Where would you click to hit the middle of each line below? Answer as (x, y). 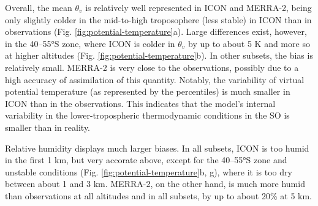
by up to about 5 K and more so (249, 43)
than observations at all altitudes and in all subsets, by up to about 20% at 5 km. (159, 195)
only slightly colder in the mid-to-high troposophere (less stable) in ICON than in (158, 19)
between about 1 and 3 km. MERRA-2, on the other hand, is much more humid (155, 184)
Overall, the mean (39, 7)
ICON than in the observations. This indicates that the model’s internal (140, 103)
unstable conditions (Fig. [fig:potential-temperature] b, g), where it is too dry (149, 171)
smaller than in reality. (48, 127)
